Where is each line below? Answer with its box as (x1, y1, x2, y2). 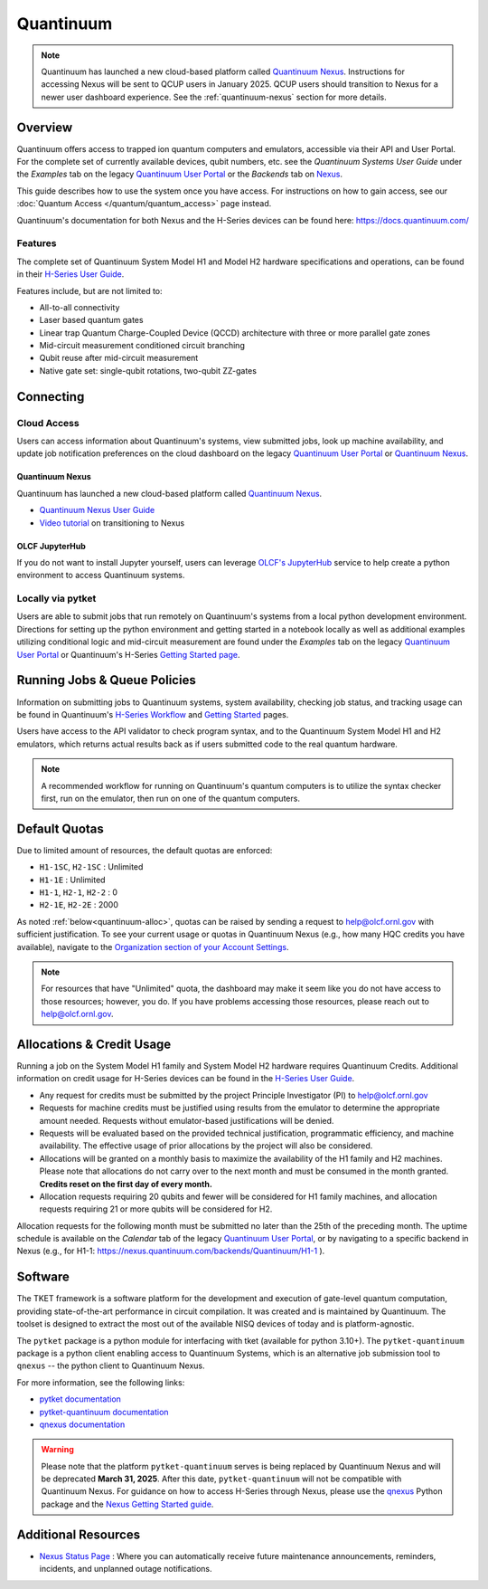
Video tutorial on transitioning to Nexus (39, 517, 185, 528)
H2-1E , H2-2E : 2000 (39, 899, 119, 910)
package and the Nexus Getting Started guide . (41, 1499, 214, 1509)
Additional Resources (16, 1527, 140, 1542)
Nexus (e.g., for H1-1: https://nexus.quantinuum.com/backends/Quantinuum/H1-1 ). (16, 1245, 325, 1257)
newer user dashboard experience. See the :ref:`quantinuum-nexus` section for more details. (41, 91, 388, 102)
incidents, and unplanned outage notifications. (39, 1564, 212, 1575)
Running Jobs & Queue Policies (16, 672, 196, 688)
